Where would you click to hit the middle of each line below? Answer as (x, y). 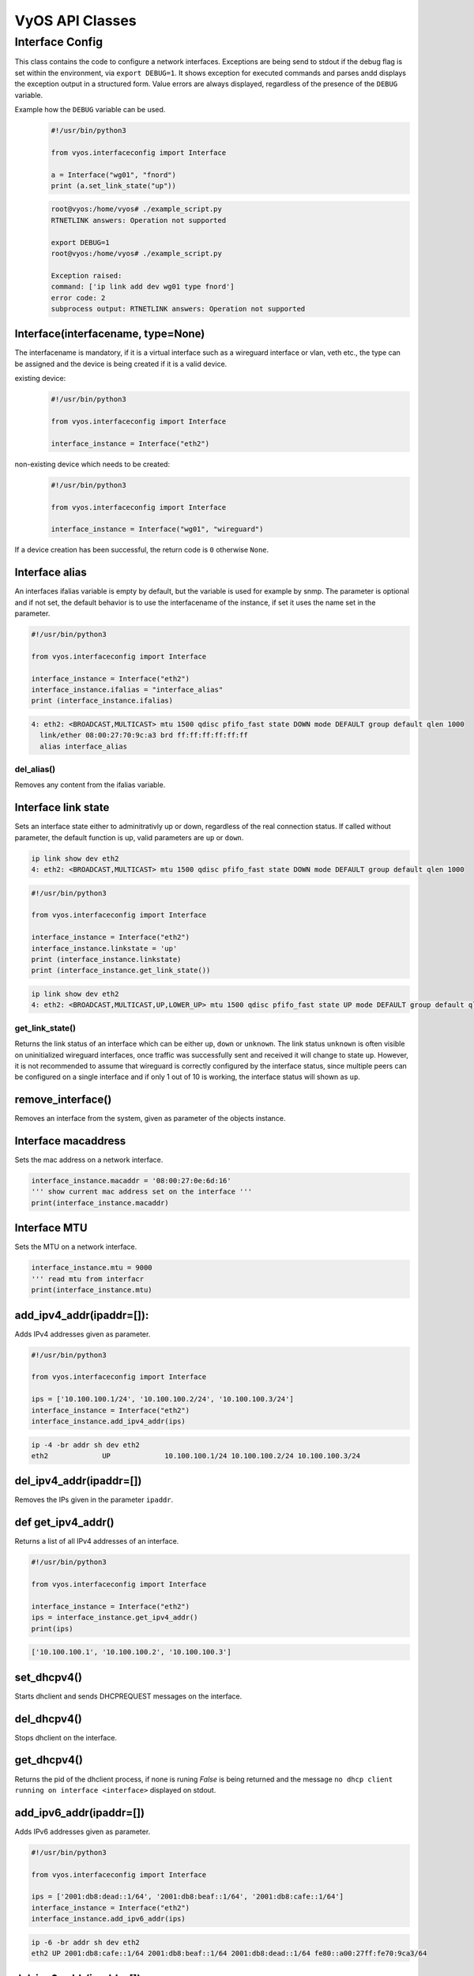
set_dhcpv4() (49, 1677)
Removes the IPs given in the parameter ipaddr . (94, 1500)
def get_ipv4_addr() (64, 1523)
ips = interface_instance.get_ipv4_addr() (115, 1618)
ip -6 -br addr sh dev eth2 (85, 1942)
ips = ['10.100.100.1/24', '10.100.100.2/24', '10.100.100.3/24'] (162, 1399)
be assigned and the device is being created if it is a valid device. (121, 364)
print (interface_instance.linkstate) (106, 960)
